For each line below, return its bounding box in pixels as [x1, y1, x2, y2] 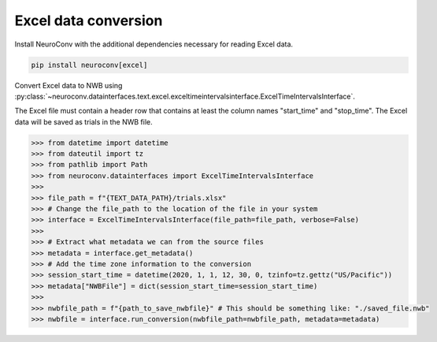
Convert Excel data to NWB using [14, 80, 123, 90]
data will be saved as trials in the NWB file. [14, 117, 153, 126]
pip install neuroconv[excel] [31, 60, 148, 69]
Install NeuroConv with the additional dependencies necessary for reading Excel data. [14, 39, 294, 49]
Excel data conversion [14, 12, 163, 29]
